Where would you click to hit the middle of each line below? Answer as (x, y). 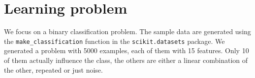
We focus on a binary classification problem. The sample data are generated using (127, 31)
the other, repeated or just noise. (53, 69)
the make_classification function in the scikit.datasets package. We (114, 41)
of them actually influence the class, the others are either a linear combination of (126, 60)
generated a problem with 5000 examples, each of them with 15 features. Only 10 (127, 50)
